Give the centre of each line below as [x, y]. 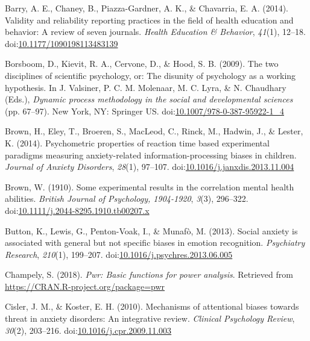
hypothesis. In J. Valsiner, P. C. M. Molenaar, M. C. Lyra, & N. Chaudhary [146, 87]
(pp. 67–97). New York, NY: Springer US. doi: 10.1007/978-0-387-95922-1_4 [144, 111]
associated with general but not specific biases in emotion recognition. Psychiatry [155, 242]
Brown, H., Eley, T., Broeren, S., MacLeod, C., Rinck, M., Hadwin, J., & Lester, [154, 131]
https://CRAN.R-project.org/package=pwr [85, 286]
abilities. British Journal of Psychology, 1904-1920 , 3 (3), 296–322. [127, 199]
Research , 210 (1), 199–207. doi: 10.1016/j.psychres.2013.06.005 [119, 254]
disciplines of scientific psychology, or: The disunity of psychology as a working [150, 75]
